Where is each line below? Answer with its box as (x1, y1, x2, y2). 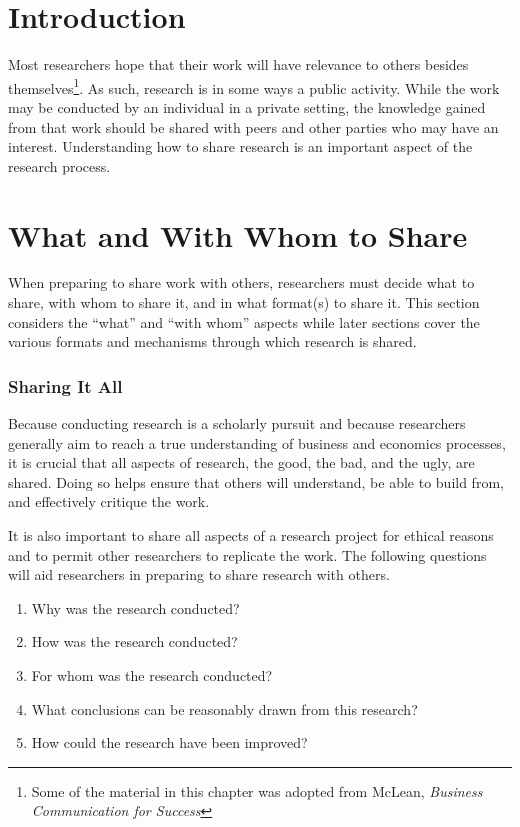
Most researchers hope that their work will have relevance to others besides (8, 54, 469, 75)
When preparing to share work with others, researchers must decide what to (8, 272, 475, 293)
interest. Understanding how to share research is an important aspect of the (8, 136, 473, 157)
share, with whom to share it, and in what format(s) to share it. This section (8, 292, 480, 313)
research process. (8, 155, 111, 176)
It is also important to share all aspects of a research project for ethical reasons (8, 525, 494, 546)
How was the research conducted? (31, 631, 238, 652)
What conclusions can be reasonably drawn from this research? (31, 698, 418, 719)
